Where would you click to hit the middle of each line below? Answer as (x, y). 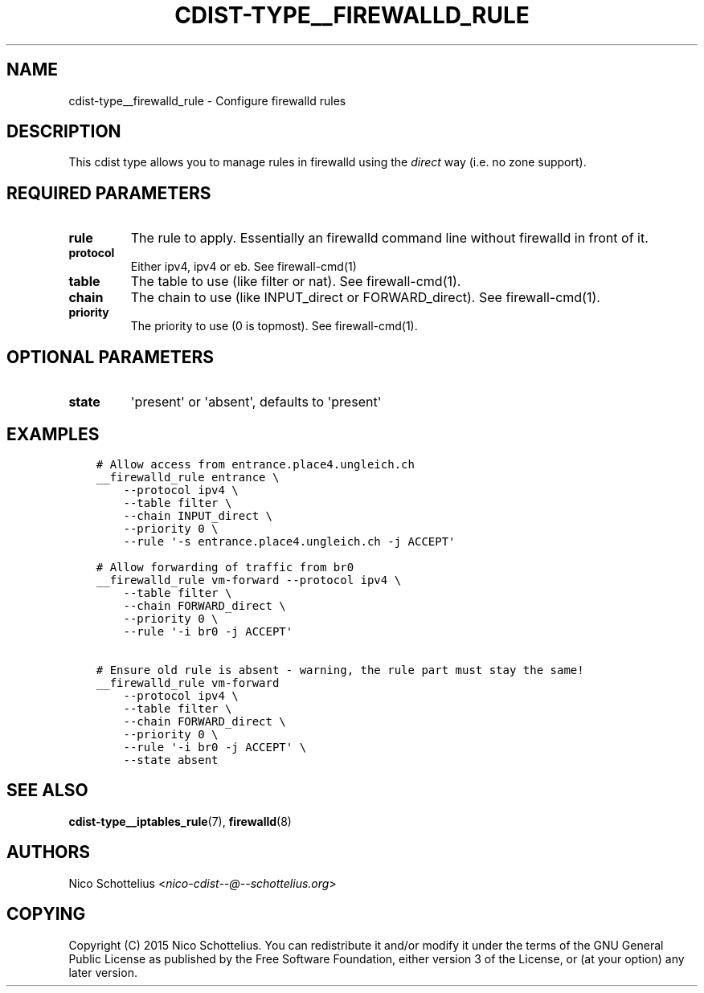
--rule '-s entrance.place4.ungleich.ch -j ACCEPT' (289, 541)
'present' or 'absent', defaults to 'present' (256, 402)
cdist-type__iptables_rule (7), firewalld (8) (180, 821)
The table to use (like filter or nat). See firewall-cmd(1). (296, 282)
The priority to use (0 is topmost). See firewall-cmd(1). (274, 326)
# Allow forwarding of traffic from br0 (225, 567)
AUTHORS (49, 852)
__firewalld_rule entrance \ (188, 477)
